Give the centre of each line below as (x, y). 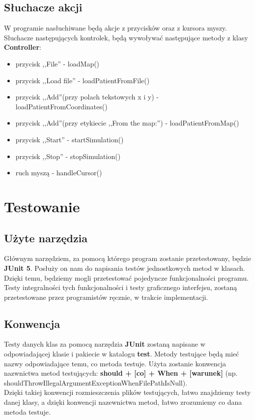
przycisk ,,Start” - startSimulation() (70, 139)
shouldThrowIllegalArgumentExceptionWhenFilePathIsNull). (96, 382)
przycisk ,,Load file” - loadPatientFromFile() (83, 80)
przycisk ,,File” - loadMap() (57, 63)
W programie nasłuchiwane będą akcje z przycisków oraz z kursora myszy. (115, 28)
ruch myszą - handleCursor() (59, 173)
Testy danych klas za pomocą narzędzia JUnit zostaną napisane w (105, 344)
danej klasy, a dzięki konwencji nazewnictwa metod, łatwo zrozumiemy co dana (123, 402)
